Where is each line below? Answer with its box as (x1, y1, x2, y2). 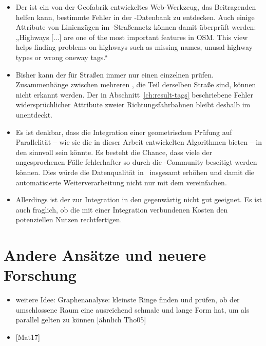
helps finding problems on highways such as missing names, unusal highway (15, 42, 253, 52)
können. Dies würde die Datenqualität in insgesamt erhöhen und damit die (15, 166, 255, 177)
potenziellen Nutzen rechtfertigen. (15, 214, 122, 225)
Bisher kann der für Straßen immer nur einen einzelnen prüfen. (15, 69, 214, 80)
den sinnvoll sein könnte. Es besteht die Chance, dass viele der (15, 146, 212, 157)
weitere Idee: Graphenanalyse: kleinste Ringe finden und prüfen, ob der (15, 294, 240, 305)
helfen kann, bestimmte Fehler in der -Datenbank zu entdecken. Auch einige (15, 11, 255, 22)
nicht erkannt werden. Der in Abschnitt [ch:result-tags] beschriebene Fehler (15, 89, 253, 100)
